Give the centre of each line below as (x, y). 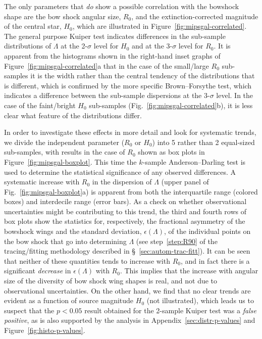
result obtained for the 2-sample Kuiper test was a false (170, 310)
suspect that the (29, 310)
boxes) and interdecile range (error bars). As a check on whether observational (125, 201)
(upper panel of (185, 182)
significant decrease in (38, 271)
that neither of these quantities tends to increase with (87, 260)
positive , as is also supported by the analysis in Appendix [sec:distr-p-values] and (130, 320)
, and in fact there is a (215, 260)
